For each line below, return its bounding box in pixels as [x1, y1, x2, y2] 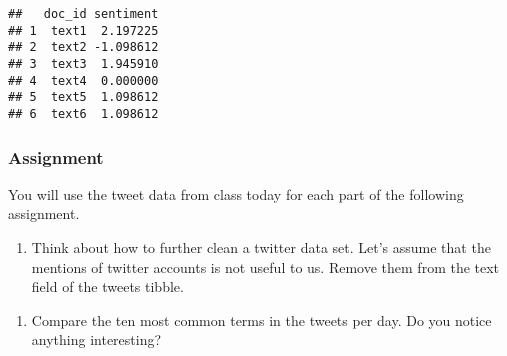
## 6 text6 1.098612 [8, 106, 159, 121]
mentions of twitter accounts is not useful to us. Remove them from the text [31, 256, 500, 277]
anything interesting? [31, 329, 162, 350]
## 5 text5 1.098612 [8, 90, 159, 105]
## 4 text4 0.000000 [8, 73, 159, 88]
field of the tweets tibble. [31, 276, 184, 297]
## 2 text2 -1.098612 [8, 40, 159, 55]
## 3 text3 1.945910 [8, 56, 159, 71]
